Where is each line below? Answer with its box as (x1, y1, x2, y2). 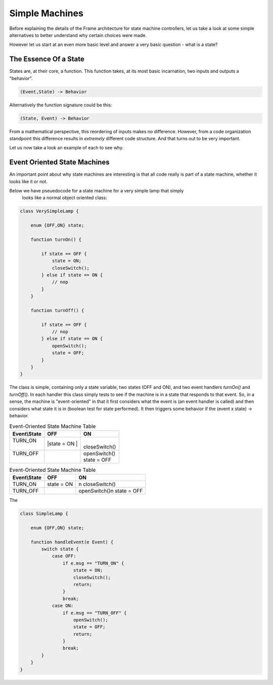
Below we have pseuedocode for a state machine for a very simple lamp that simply (9, 188, 184, 194)
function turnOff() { (30, 307, 84, 313)
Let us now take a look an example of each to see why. (9, 145, 124, 151)
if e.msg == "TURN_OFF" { (62, 610, 127, 616)
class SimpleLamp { (20, 511, 68, 516)
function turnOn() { (30, 236, 82, 243)
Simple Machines (9, 8, 83, 19)
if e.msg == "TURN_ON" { (62, 560, 124, 566)
